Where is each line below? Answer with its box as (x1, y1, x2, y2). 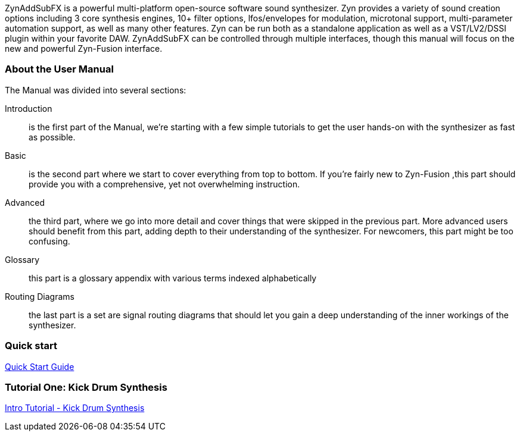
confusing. (29, 236, 70, 246)
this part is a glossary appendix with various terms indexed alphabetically (29, 272, 317, 283)
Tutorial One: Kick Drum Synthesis (5, 381, 167, 393)
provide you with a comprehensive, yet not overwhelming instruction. (29, 178, 300, 189)
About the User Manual (5, 63, 114, 76)
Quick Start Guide (5, 361, 74, 372)
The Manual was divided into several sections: (5, 84, 186, 95)
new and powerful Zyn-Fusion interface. (5, 43, 163, 54)
